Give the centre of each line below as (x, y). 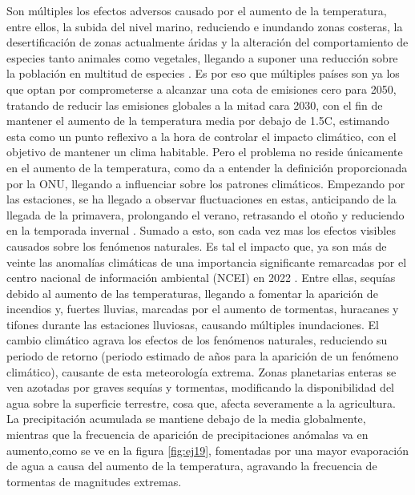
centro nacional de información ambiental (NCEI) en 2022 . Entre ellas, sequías (201, 278)
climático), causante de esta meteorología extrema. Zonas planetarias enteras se (201, 371)
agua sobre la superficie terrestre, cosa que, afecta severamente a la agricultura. (201, 402)
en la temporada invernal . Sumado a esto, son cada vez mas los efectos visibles (201, 230)
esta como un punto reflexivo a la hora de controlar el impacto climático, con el (201, 136)
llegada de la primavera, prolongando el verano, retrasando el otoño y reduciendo (205, 214)
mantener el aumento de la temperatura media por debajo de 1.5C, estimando (198, 121)
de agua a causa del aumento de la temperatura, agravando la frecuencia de (192, 466)
